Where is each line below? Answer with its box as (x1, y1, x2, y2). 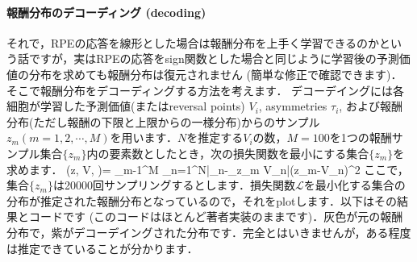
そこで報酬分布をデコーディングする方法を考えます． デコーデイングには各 (6, 81, 405, 98)
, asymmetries (258, 98, 327, 114)
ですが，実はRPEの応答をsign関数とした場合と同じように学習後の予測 (28, 50, 399, 67)
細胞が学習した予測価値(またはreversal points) (6, 98, 245, 114)
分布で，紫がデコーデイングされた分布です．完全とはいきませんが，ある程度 (6, 223, 411, 240)
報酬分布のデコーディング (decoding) (6, 3, 206, 20)
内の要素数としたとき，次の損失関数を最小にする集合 (86, 144, 369, 161)
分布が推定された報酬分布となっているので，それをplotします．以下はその (6, 192, 397, 209)
